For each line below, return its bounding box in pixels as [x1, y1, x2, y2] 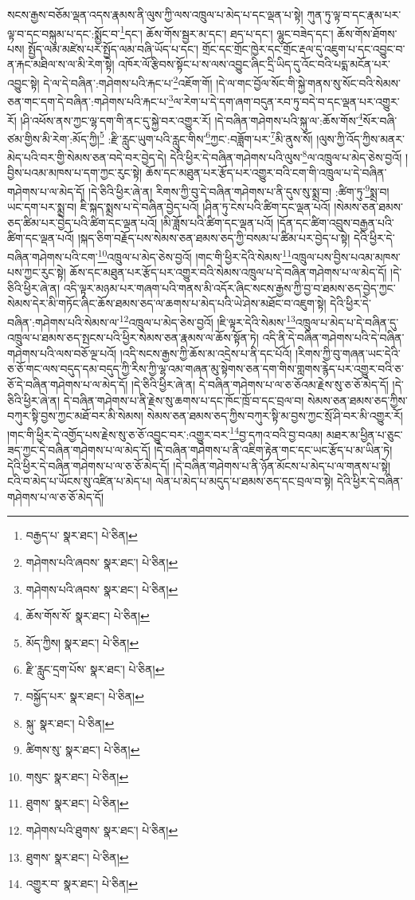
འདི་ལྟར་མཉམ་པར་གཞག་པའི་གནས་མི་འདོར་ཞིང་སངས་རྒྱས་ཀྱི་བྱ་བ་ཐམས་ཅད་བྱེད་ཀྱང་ [63, 279, 396, 296]
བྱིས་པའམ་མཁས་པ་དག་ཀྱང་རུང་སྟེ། [7, 164, 143, 181]
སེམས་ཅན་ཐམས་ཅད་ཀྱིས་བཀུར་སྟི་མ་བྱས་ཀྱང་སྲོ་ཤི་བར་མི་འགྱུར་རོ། [147, 407, 403, 424]
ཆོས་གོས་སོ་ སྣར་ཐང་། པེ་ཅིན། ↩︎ [25, 607, 150, 624]
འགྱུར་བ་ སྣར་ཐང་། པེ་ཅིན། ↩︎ [25, 875, 139, 892]
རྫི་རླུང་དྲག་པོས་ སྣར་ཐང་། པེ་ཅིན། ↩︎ [25, 661, 165, 678]
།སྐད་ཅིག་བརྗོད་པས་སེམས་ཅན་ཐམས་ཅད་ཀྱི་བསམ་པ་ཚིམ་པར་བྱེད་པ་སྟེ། [77, 230, 350, 246]
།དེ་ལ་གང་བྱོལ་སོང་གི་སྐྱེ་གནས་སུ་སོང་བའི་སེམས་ [216, 74, 401, 91]
